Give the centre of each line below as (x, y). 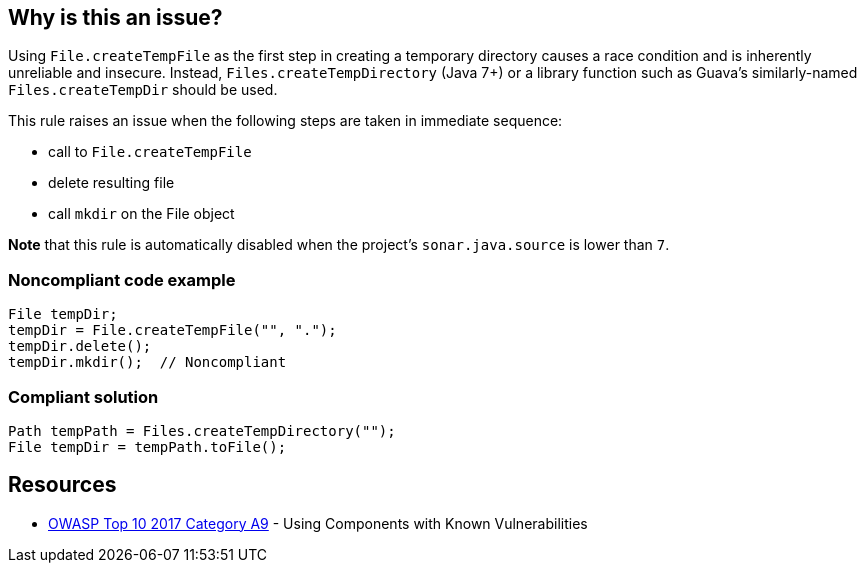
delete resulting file (111, 183)
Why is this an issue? (115, 17)
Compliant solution (83, 396)
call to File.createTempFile (150, 152)
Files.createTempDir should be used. (143, 90)
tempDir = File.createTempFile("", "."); (172, 330)
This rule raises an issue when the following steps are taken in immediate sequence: (285, 121)
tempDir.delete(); (80, 346)
